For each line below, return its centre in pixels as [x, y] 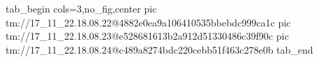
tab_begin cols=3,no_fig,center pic [81, 8]
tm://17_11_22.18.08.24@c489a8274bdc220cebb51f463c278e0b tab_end [159, 49]
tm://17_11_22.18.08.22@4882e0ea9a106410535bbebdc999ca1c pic [148, 22]
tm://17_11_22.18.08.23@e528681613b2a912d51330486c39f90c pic [147, 36]
